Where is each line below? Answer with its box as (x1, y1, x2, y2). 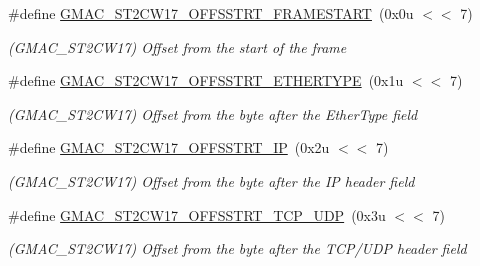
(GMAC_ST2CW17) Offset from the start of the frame (8, 36, 347, 57)
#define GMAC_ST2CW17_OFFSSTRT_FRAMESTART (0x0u (8, 3, 414, 23)
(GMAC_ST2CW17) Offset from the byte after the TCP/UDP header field (8, 238, 467, 259)
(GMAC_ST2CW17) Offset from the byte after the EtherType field (8, 103, 418, 124)
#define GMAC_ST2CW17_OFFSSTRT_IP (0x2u (8, 137, 330, 158)
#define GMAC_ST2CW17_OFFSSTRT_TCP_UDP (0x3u (8, 204, 386, 225)
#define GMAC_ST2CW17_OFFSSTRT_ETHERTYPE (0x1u (8, 70, 404, 91)
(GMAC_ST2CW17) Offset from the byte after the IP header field (8, 170, 415, 191)
